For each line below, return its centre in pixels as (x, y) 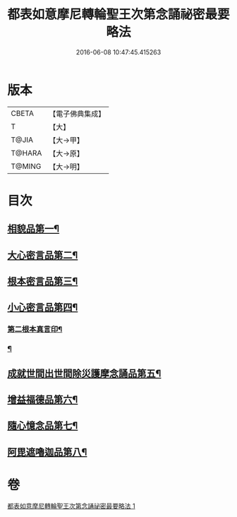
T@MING (26, 166)
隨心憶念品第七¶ (43, 426)
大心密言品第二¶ (43, 255)
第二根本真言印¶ (35, 329)
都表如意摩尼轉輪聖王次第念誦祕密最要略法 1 (71, 506)
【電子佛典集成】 (77, 114)
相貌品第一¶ (34, 229)
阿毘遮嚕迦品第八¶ (47, 452)
